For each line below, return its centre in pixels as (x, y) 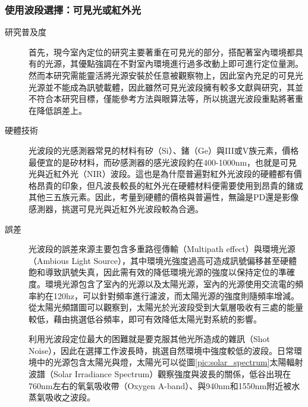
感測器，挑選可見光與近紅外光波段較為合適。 (116, 208)
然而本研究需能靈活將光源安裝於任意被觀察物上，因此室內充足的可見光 (166, 75)
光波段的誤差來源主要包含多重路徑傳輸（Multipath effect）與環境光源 (162, 249)
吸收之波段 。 (70, 397)
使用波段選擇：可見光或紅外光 (73, 9)
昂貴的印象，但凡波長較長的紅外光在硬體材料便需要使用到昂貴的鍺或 (170, 185)
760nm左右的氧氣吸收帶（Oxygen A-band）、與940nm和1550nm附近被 (160, 385)
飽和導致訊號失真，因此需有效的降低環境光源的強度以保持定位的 (153, 272)
